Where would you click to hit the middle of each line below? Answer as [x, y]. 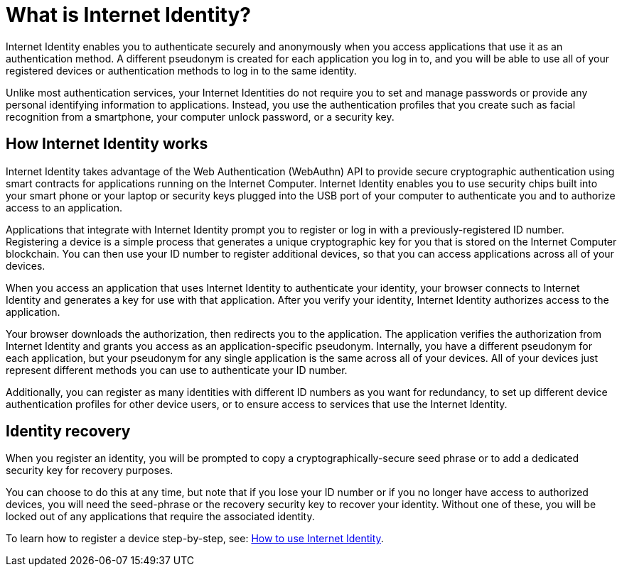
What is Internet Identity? [128, 15]
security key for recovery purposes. [90, 471]
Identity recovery [68, 431]
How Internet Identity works [107, 144]
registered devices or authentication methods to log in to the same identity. [181, 70]
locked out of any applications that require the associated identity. [160, 517]
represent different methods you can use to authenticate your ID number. [177, 370]
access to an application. [64, 207]
